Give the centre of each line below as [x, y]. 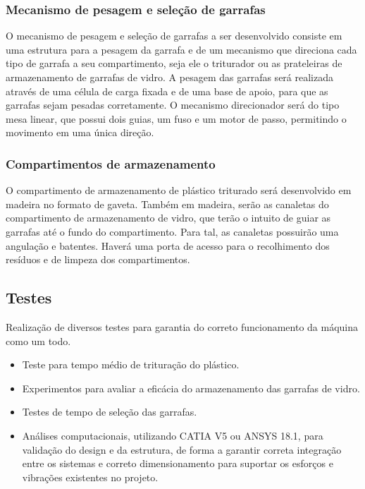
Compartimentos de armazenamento [111, 163]
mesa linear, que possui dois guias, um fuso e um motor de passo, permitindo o [176, 118]
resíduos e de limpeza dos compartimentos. [98, 259]
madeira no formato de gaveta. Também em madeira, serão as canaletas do [167, 204]
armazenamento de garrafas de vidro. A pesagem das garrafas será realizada [169, 77]
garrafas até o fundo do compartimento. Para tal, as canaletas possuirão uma [172, 231]
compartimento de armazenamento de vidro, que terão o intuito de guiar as [168, 218]
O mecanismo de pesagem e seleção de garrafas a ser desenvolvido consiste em [174, 36]
